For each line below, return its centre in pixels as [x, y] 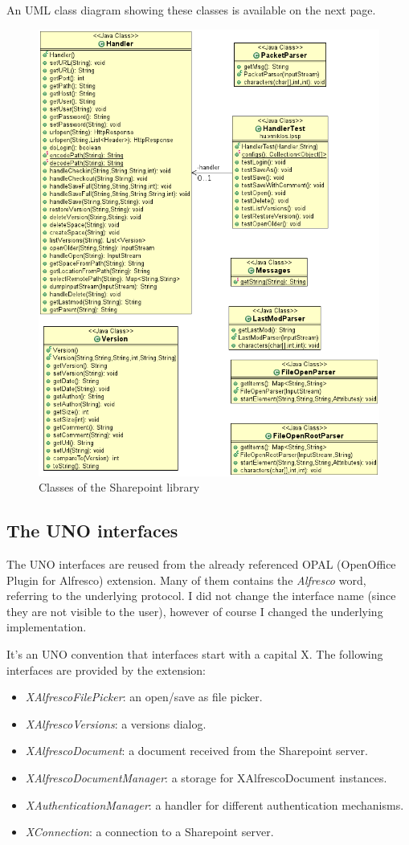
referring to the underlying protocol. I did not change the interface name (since [201, 596]
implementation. [47, 627]
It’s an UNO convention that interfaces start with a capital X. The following [195, 654]
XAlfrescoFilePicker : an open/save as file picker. [144, 697]
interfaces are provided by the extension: [106, 669]
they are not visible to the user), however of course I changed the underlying [195, 611]
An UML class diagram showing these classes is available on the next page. [191, 10]
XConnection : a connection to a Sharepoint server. [149, 832]
